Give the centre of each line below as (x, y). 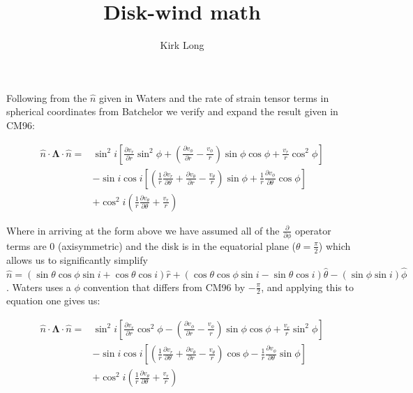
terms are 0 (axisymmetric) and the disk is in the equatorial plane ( (151, 245)
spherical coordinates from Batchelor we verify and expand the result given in (172, 111)
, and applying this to (307, 287)
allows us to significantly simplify (77, 259)
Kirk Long (182, 45)
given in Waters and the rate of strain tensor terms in (214, 97)
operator (313, 230)
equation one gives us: (53, 301)
